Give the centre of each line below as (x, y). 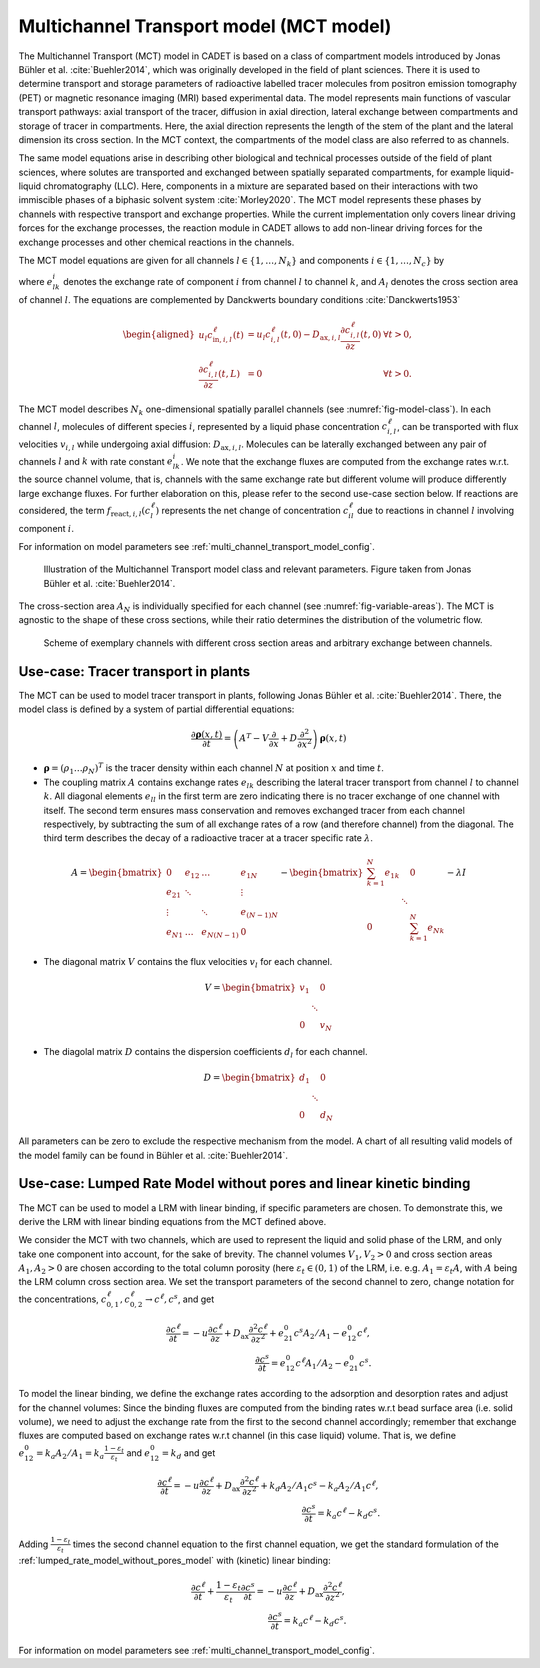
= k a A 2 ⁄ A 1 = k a (70, 1454)
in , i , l (222, 340)
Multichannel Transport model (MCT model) (205, 26)
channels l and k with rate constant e (96, 461)
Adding (33, 1544)
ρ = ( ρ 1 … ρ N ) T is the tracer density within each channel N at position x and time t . (214, 769)
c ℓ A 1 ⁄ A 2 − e (322, 1363)
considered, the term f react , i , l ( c (84, 511)
